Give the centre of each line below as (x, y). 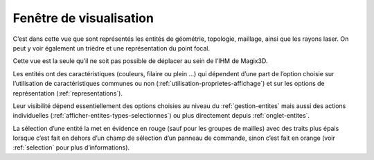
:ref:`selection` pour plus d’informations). (71, 148)
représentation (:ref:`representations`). (68, 93)
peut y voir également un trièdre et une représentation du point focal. (112, 48)
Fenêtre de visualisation (83, 18)
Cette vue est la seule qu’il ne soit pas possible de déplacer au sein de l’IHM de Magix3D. (140, 61)
